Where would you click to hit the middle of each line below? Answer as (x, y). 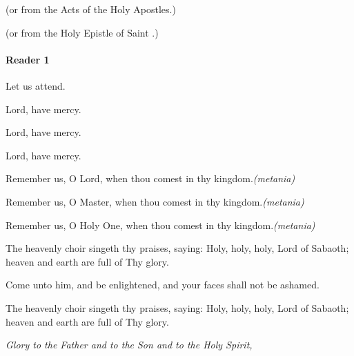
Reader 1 (28, 59)
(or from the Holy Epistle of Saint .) (82, 32)
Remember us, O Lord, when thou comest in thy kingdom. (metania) (150, 178)
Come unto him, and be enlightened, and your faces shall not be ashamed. (163, 285)
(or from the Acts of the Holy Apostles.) (91, 9)
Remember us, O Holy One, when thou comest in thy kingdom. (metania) (160, 225)
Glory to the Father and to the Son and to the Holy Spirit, (129, 345)
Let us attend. (36, 85)
